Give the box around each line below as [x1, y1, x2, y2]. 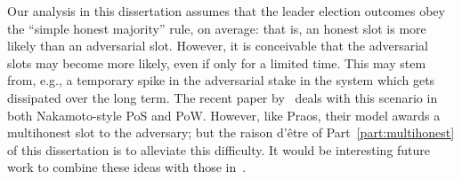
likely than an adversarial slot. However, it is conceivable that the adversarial [7, 36, 428, 55]
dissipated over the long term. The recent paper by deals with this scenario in [7, 88, 438, 106]
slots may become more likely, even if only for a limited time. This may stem [7, 53, 426, 72]
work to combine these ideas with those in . [7, 158, 247, 176]
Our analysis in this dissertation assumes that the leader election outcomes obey [7, 2, 445, 19]
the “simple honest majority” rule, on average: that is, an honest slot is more [7, 19, 426, 37]
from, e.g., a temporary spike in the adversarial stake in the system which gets [7, 71, 435, 89]
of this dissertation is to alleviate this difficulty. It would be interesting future [7, 140, 431, 159]
